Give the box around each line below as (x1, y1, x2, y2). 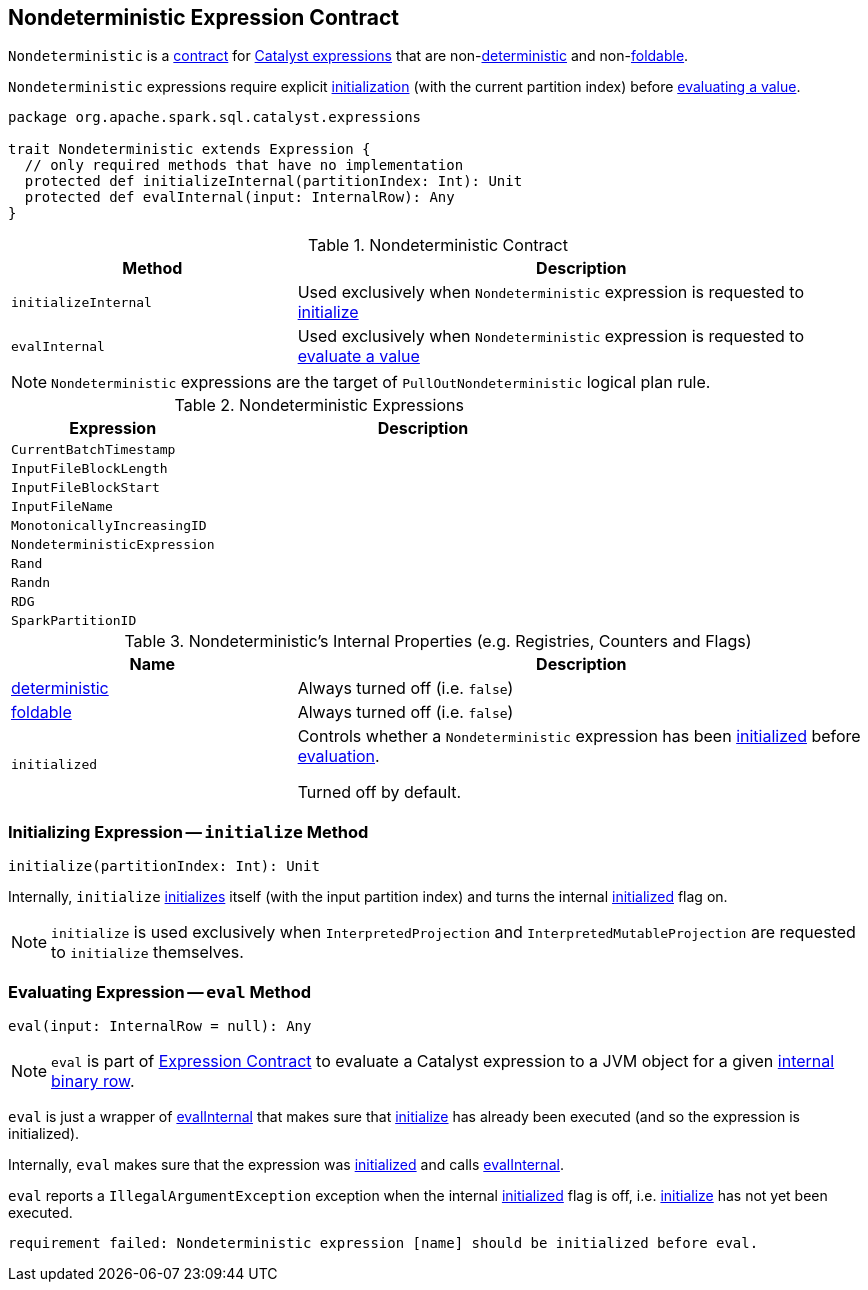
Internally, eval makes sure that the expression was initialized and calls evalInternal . (8, 1155, 564, 1173)
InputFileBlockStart (11, 480, 160, 496)
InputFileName (11, 499, 113, 515)
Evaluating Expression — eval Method (8, 981, 312, 1002)
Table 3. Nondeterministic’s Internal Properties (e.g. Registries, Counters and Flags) (124, 631, 752, 652)
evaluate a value (297, 346, 420, 367)
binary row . (51, 1070, 135, 1091)
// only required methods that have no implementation (24, 157, 464, 174)
